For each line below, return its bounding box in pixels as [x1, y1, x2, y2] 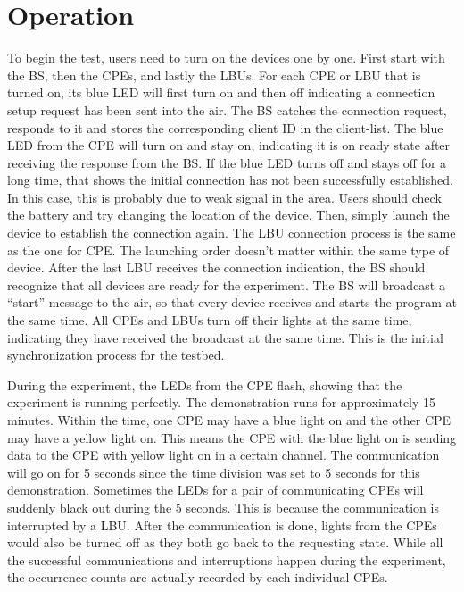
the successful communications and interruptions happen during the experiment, [7, 550, 446, 569]
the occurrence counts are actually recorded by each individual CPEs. [7, 568, 388, 587]
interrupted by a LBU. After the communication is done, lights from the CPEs [7, 515, 437, 534]
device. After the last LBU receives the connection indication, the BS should [7, 258, 426, 277]
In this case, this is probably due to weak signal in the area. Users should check [7, 188, 442, 206]
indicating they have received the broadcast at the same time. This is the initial [7, 328, 443, 346]
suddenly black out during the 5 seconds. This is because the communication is [7, 497, 439, 516]
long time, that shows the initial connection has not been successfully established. [7, 171, 453, 189]
